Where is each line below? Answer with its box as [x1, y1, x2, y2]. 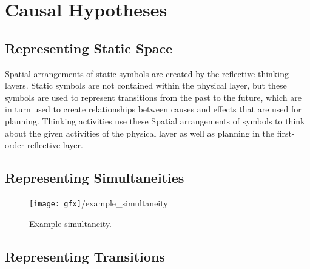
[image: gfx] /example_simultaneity [29, 196, 168, 209]
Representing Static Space [5, 38, 173, 57]
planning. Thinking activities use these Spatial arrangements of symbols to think [5, 114, 305, 127]
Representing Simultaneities [5, 168, 184, 187]
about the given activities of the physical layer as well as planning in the [5, 126, 275, 139]
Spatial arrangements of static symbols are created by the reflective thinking [5, 67, 289, 80]
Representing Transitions [5, 247, 165, 265]
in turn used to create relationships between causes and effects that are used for [5, 103, 302, 115]
